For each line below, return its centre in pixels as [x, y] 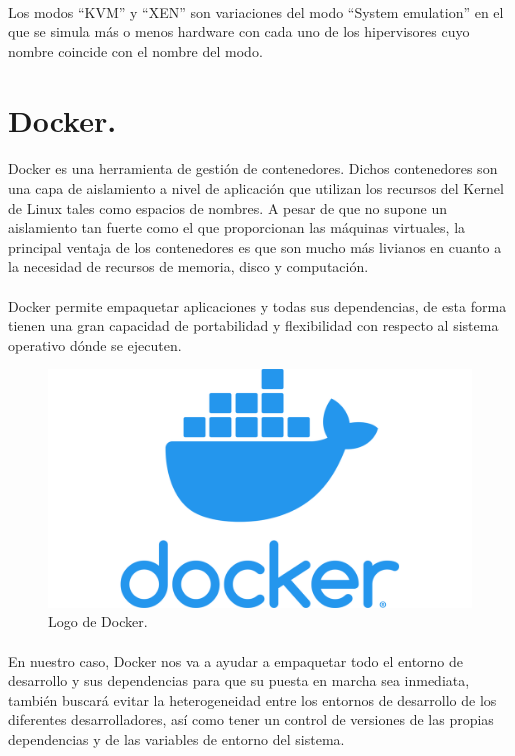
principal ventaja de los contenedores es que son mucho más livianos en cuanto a [255, 246]
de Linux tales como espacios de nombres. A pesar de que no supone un [227, 207]
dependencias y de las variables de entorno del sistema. [176, 738]
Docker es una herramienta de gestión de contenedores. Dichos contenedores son [253, 168]
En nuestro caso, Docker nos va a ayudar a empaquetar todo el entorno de [236, 660]
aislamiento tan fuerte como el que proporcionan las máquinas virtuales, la [237, 227]
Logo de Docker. [98, 621]
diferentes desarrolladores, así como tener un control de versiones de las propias [251, 719]
